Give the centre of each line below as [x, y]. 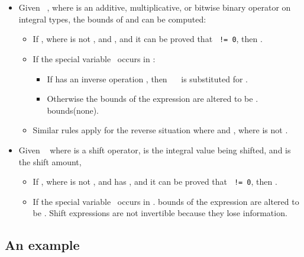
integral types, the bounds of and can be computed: [112, 19]
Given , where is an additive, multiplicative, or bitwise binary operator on [155, 7]
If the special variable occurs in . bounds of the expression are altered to [166, 201]
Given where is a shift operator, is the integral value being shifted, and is [155, 150]
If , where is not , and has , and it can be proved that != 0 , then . [155, 181]
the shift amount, [50, 161]
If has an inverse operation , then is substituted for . [147, 78]
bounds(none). [73, 110]
